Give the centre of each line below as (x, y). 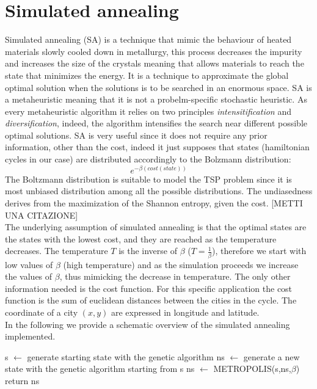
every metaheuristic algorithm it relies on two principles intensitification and (148, 111)
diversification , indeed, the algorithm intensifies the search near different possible (156, 123)
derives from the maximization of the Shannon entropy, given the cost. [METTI (154, 202)
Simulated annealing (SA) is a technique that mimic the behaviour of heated (148, 39)
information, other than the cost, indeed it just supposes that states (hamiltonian (157, 147)
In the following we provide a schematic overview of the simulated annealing (148, 324)
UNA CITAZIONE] (42, 215)
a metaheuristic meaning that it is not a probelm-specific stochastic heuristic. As (156, 99)
